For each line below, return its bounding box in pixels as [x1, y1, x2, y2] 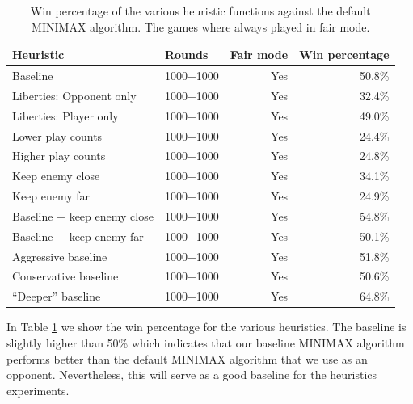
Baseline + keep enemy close [12, 207, 154, 224]
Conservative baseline [12, 267, 119, 284]
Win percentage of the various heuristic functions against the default [30, 2, 371, 19]
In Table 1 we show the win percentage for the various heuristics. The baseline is [6, 318, 407, 335]
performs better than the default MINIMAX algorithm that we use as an [6, 350, 368, 367]
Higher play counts [12, 147, 106, 164]
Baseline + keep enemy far [12, 227, 144, 244]
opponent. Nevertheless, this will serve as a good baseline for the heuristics [6, 366, 377, 383]
